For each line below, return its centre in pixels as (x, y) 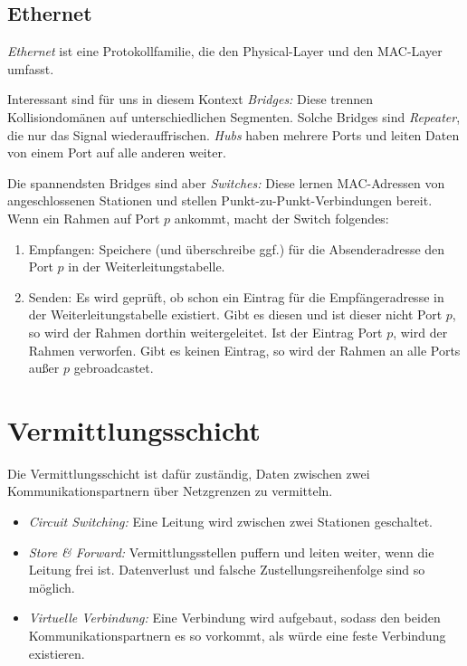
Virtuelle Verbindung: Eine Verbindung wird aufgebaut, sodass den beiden (234, 618)
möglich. (52, 587)
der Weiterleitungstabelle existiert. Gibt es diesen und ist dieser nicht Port (235, 314)
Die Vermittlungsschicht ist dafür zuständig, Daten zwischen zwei (189, 473)
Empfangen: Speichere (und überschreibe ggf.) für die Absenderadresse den (237, 248)
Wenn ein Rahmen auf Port (84, 218)
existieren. (57, 653)
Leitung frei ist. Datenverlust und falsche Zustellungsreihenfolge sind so (227, 570)
